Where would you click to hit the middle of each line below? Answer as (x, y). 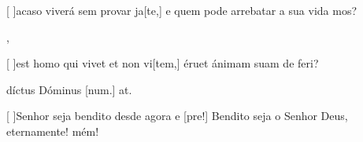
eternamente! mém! (53, 131)
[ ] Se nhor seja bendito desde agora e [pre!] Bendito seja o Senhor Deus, (177, 116)
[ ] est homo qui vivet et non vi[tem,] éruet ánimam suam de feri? (163, 63)
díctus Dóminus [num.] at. (69, 89)
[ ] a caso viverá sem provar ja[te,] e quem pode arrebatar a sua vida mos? (182, 10)
